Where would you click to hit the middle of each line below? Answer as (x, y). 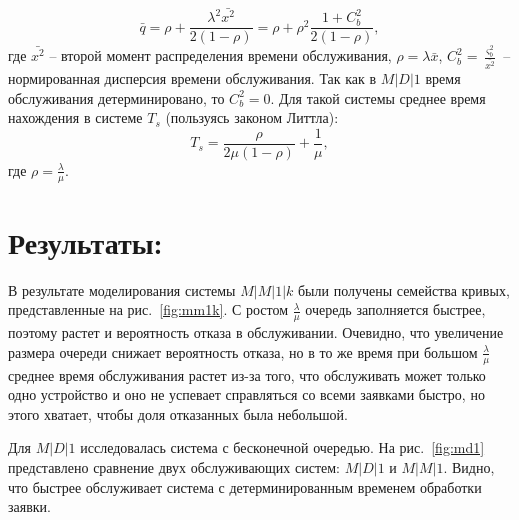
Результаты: (85, 241)
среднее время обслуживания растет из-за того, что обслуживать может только (247, 374)
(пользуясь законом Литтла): (252, 117)
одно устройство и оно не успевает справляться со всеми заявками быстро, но (246, 394)
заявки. (29, 506)
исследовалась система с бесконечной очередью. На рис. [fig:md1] (282, 447)
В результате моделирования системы (122, 289)
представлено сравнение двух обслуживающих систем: (174, 466)
